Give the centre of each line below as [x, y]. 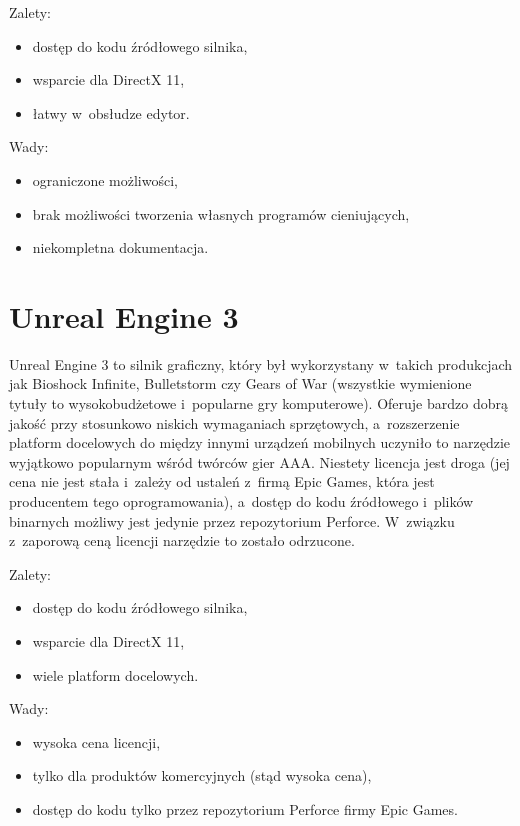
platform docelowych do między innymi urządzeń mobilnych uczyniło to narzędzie [260, 442]
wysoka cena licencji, [96, 741]
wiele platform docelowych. [115, 674]
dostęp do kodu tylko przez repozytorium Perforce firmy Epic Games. [245, 808]
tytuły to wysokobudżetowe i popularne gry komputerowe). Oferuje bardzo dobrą [258, 403]
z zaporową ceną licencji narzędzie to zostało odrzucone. [182, 540]
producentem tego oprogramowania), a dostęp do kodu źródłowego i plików [241, 501]
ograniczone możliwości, [105, 179]
